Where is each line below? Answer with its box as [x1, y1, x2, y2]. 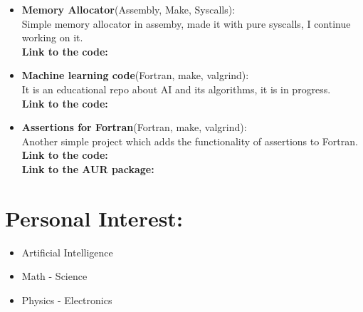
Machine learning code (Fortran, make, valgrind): [21, 68, 249, 83]
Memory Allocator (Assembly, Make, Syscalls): [21, 2, 236, 16]
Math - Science [21, 269, 88, 284]
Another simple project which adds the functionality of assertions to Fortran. [21, 133, 358, 148]
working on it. [21, 30, 83, 45]
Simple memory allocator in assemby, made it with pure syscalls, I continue [21, 16, 351, 31]
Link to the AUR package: [21, 161, 154, 176]
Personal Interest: [5, 203, 183, 232]
